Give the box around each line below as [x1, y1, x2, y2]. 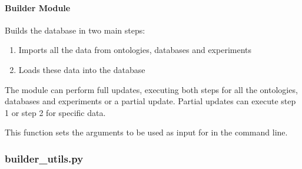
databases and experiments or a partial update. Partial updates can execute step [5, 95, 296, 107]
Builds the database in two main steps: [5, 24, 145, 36]
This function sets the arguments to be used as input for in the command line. [5, 126, 288, 138]
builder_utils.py [5, 151, 84, 165]
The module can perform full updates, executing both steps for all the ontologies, [5, 83, 298, 95]
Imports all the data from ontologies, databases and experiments [18, 44, 252, 56]
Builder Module [5, 1, 71, 14]
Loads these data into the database [18, 63, 145, 75]
